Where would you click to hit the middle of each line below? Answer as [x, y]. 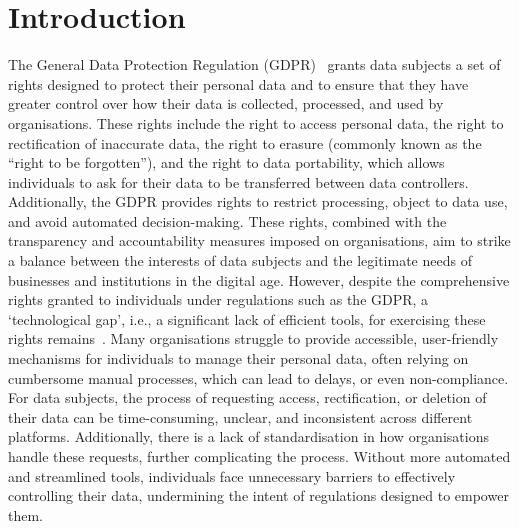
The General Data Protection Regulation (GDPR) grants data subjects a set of [254, 64]
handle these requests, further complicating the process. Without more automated [259, 456]
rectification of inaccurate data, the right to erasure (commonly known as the [245, 142]
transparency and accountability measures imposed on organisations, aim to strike [259, 240]
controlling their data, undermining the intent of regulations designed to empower [258, 495]
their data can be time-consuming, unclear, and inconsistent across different [240, 416]
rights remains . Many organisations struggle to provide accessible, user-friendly [253, 338]
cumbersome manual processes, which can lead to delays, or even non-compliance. [258, 377]
